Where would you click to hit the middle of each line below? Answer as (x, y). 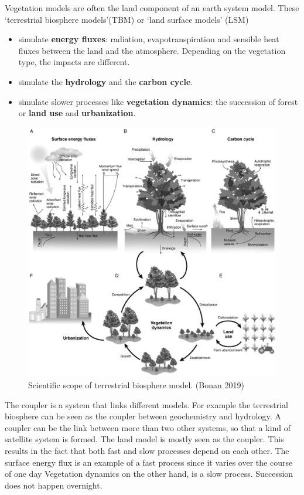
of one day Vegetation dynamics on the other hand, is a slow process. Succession (149, 474)
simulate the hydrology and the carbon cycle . (106, 81)
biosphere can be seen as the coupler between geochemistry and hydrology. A (143, 416)
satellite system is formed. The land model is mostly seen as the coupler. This (144, 439)
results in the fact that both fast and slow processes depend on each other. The (147, 450)
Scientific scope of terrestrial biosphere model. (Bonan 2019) (136, 385)
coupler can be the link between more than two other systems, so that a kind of (148, 427)
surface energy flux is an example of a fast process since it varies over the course (149, 462)
